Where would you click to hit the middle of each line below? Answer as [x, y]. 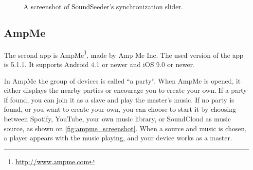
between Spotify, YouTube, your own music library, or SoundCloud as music [117, 119]
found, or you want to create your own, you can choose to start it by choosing [120, 109]
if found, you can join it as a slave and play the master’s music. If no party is [119, 99]
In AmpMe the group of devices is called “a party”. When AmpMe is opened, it [122, 80]
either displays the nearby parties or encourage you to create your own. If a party [126, 90]
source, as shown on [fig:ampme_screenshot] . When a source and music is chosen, [125, 128]
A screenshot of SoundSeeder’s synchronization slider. [103, 6]
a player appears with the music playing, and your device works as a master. [118, 138]
